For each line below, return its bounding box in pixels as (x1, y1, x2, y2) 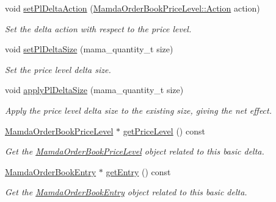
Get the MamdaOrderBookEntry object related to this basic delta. (5, 186, 247, 198)
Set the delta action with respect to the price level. (5, 22, 192, 35)
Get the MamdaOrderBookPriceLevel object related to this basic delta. (5, 145, 264, 158)
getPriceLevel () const (123, 124, 205, 137)
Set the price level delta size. (5, 63, 111, 75)
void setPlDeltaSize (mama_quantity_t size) (5, 43, 173, 55)
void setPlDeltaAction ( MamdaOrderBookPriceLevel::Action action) (5, 2, 260, 14)
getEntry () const (106, 165, 171, 178)
